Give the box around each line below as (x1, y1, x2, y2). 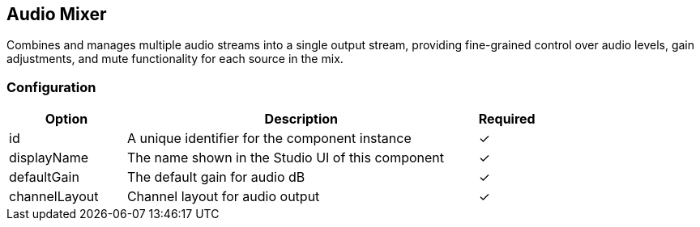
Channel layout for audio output (126, 188, 320, 205)
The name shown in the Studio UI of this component (126, 149, 444, 166)
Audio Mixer (6, 4, 107, 24)
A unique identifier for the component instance (126, 130, 412, 147)
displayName (9, 149, 88, 166)
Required (478, 111, 536, 128)
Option (45, 111, 88, 128)
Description (264, 111, 339, 128)
